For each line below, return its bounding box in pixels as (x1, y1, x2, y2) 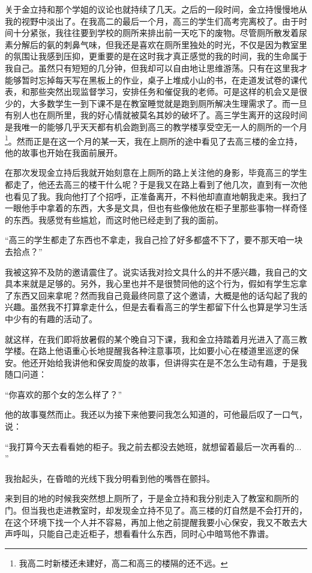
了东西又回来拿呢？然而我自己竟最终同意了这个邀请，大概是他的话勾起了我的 (5, 289, 307, 301)
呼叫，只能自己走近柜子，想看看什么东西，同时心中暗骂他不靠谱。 (13, 527, 274, 540)
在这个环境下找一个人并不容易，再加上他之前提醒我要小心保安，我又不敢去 (5, 515, 299, 528)
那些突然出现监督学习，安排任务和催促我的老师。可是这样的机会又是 (29, 85, 299, 98)
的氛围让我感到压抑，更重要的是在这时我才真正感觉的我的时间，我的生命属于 (5, 50, 307, 62)
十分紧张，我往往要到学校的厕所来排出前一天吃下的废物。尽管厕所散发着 (13, 26, 299, 39)
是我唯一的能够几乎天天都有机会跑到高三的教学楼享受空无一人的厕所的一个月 (5, 120, 307, 133)
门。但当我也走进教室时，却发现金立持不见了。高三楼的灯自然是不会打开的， (5, 504, 307, 517)
